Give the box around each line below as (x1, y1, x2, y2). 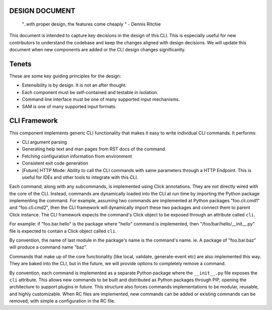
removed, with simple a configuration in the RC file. (9, 298, 116, 304)
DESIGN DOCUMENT (9, 7, 76, 15)
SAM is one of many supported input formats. (22, 103, 117, 109)
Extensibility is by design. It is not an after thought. (22, 82, 127, 88)
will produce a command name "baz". (9, 244, 88, 250)
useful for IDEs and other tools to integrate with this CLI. (22, 174, 139, 180)
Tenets (9, 60, 32, 68)
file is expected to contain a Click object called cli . (9, 228, 117, 234)
